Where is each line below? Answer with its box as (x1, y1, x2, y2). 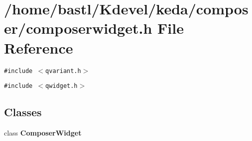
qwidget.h (45, 82, 78, 90)
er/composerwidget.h (4, 18, 152, 38)
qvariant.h (45, 67, 81, 74)
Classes (4, 104, 42, 120)
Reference (4, 37, 73, 58)
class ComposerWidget (4, 128, 82, 138)
